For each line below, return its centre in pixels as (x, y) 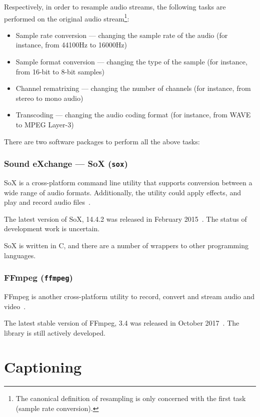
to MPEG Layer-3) (45, 124)
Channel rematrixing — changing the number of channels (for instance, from (133, 88)
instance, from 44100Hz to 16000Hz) (71, 45)
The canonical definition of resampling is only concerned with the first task (131, 398)
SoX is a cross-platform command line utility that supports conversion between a (128, 182)
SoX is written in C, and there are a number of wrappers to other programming (126, 245)
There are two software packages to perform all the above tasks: (102, 141)
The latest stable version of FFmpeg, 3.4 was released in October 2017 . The (122, 323)
